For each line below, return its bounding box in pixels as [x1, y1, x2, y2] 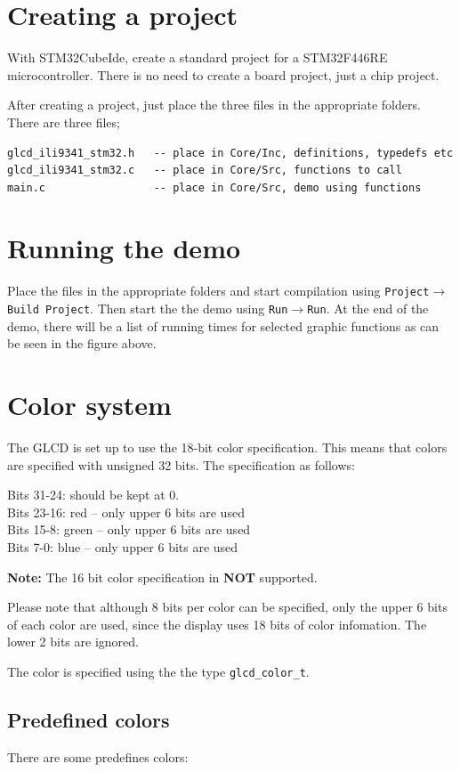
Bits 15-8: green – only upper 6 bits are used [7, 520, 251, 539]
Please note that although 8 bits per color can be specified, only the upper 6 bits [7, 597, 448, 616]
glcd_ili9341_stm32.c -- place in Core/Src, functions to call [7, 164, 402, 177]
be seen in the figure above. [7, 334, 157, 353]
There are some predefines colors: [7, 747, 189, 766]
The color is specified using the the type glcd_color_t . [7, 662, 310, 680]
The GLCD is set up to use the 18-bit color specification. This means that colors [7, 438, 448, 457]
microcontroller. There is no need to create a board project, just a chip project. [7, 65, 440, 84]
